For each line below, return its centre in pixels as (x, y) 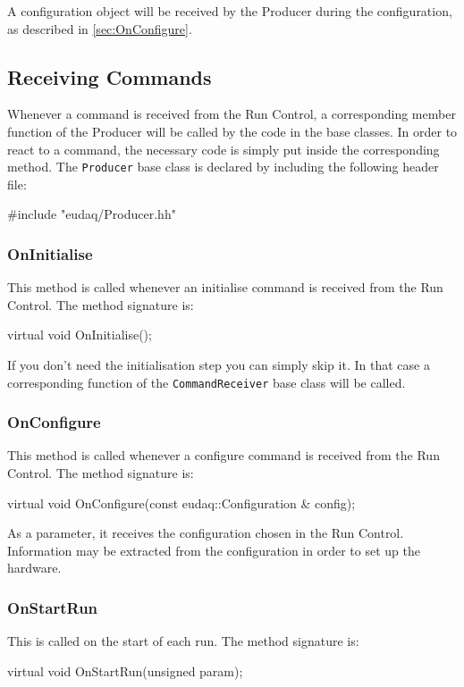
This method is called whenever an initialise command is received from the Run (225, 287)
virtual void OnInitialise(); (80, 335)
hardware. (34, 568)
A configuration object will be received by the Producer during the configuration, (230, 11)
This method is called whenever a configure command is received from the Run (224, 455)
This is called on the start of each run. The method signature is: (183, 641)
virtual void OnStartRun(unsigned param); (125, 670)
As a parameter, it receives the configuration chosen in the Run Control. (206, 533)
